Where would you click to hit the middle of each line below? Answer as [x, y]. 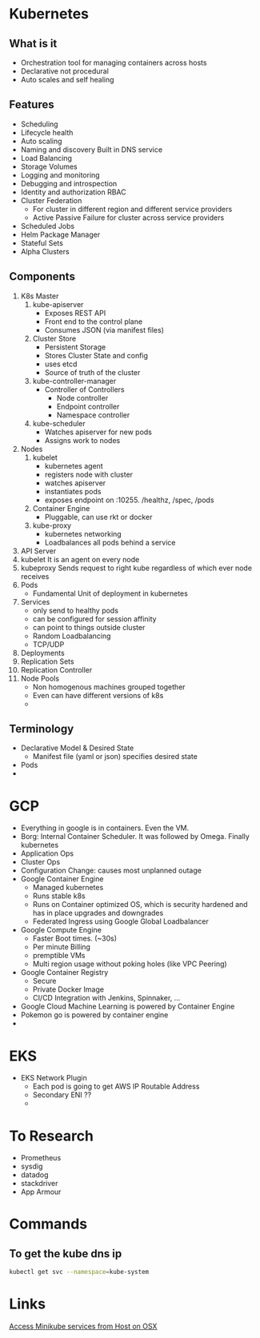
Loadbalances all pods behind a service [110, 542]
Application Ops [47, 853]
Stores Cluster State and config [96, 355]
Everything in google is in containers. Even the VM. [105, 828]
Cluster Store [54, 338]
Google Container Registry [64, 973]
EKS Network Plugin [54, 1078]
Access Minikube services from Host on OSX [83, 1326]
